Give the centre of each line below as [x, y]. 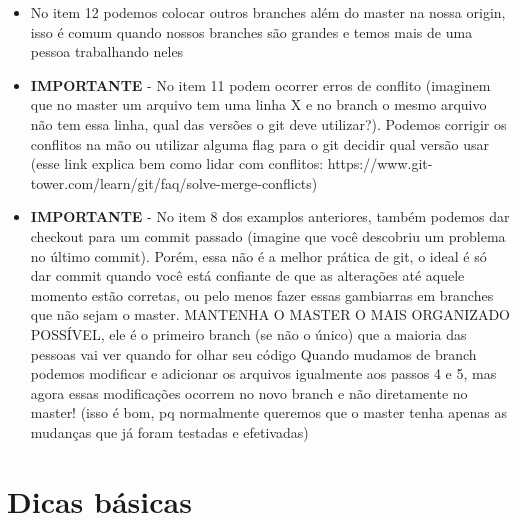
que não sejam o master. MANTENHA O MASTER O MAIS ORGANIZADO [270, 314]
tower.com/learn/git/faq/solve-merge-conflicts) [174, 182]
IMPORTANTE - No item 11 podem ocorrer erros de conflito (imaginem [260, 84]
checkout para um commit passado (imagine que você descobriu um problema [268, 235]
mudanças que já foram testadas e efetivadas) [169, 431]
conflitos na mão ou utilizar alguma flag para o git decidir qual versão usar [259, 143]
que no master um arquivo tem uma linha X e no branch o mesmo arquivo [258, 104]
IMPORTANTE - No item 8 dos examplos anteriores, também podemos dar [270, 216]
